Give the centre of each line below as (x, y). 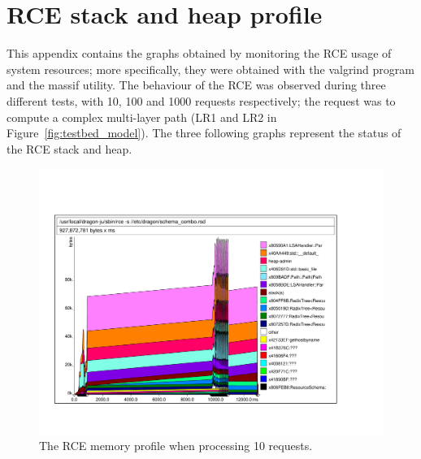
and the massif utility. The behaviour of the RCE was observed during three (196, 85)
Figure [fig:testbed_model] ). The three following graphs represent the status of (204, 133)
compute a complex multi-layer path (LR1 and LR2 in (142, 117)
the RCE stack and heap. (69, 148)
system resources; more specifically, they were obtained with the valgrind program (210, 69)
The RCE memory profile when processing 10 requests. (176, 446)
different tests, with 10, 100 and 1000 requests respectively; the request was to (201, 100)
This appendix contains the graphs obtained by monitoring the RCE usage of (199, 53)
